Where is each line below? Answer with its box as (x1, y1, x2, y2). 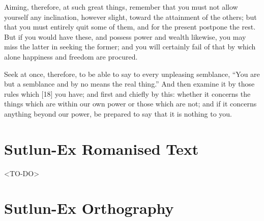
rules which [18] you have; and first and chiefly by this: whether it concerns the (4, 88, 251, 99)
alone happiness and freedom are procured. (4, 51, 138, 62)
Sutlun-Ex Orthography (4, 198, 174, 218)
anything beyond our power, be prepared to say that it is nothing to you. (4, 108, 232, 119)
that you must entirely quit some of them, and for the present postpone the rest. (4, 21, 256, 32)
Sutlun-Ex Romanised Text (4, 138, 199, 159)
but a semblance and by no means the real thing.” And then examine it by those (4, 78, 255, 89)
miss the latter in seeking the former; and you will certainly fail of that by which (4, 41, 256, 52)
